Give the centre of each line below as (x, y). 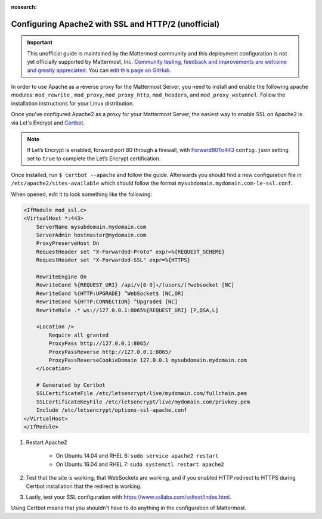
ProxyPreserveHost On (68, 243)
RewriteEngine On (61, 276)
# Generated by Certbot (71, 385)
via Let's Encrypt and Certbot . (48, 123)
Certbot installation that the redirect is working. (84, 486)
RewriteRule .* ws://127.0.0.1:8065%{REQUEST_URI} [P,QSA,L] (127, 310)
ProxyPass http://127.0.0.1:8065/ (99, 344)
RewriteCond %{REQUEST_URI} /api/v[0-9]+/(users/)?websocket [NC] (135, 285)
